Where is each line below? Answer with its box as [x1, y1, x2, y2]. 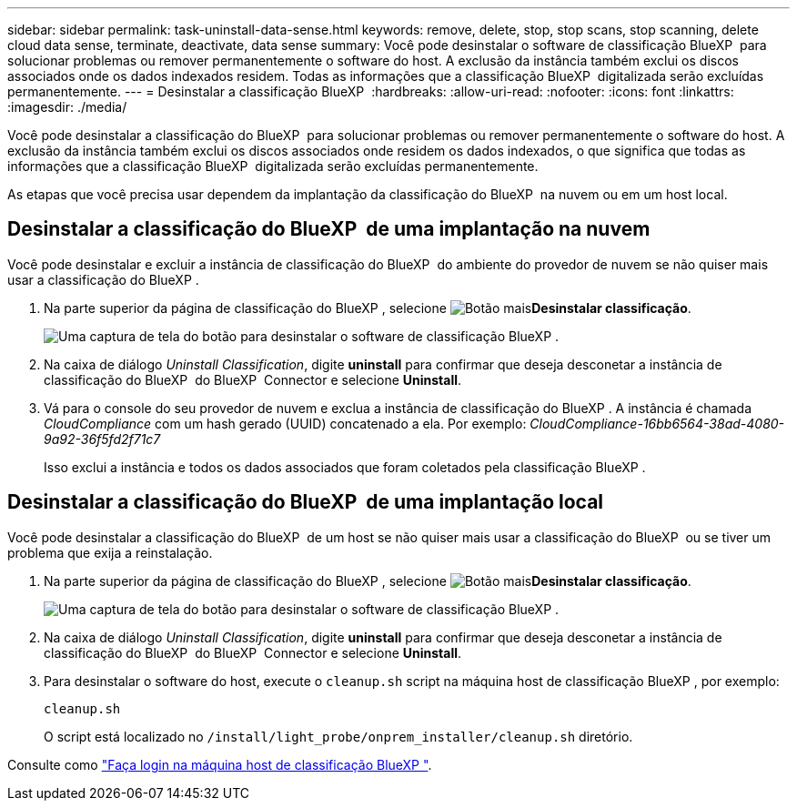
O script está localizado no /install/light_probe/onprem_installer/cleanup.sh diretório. [44, 728, 633, 744]
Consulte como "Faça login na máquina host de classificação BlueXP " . [7, 756, 432, 773]
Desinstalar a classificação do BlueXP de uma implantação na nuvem [7, 217, 651, 241]
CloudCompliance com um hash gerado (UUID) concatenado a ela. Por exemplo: [44, 415, 527, 431]
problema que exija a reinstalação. [7, 544, 213, 561]
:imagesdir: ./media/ [7, 99, 127, 115]
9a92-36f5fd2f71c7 [44, 430, 161, 447]
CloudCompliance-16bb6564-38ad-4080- [530, 415, 785, 431]
